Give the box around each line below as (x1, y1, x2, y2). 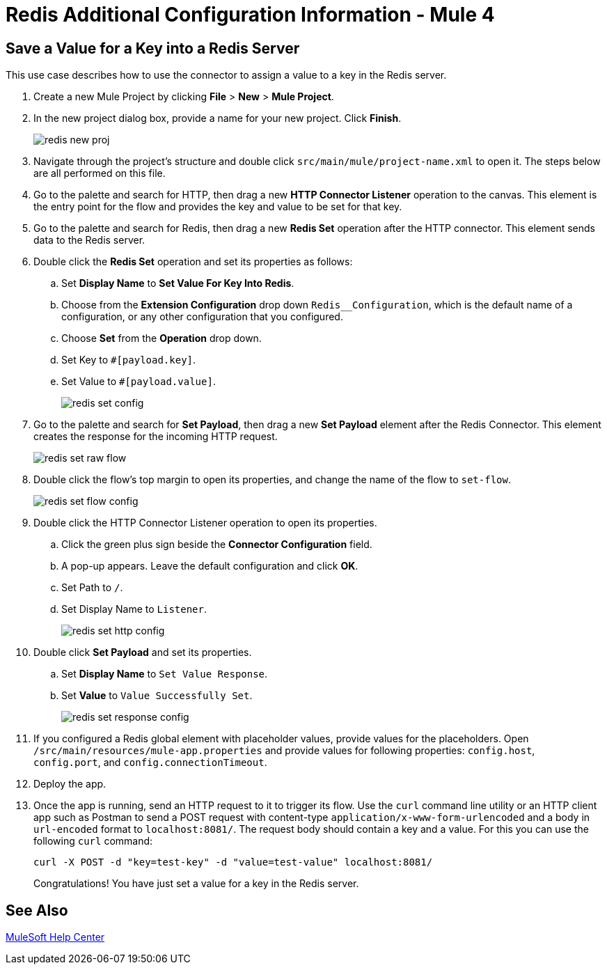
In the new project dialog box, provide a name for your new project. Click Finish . (33, 112, 402, 125)
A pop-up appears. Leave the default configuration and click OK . (61, 560, 358, 572)
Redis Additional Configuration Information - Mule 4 (6, 3, 495, 26)
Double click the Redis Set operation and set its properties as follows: (33, 256, 353, 268)
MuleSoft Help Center (6, 931, 105, 944)
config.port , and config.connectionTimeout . (33, 756, 267, 769)
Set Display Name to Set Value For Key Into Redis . (61, 277, 294, 290)
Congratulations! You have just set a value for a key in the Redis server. (33, 877, 359, 890)
